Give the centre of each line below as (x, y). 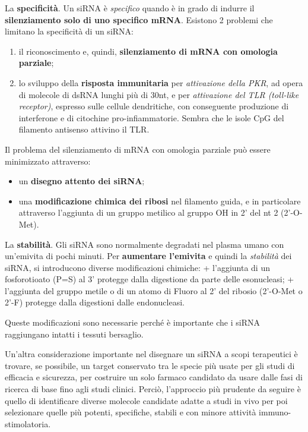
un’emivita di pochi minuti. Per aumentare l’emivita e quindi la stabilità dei (148, 256)
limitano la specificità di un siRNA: (69, 31)
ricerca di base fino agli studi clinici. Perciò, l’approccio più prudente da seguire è (153, 389)
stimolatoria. (28, 423)
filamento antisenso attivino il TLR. (84, 129)
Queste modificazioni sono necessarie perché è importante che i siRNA (132, 322)
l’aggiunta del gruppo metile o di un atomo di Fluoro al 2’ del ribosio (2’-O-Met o (154, 290)
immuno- (275, 412)
